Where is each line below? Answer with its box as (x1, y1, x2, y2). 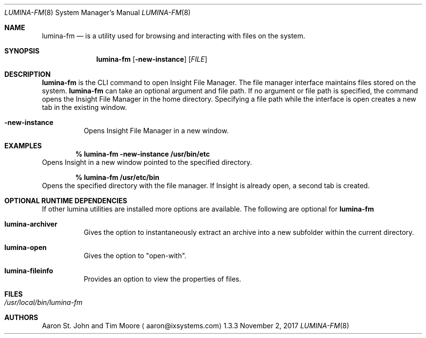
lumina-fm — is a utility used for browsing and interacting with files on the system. (42, 32, 306, 40)
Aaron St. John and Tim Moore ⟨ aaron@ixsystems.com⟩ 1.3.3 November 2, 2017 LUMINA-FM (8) (42, 321, 349, 330)
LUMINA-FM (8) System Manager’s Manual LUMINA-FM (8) (4, 8, 191, 17)
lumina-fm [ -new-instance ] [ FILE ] (96, 55, 207, 63)
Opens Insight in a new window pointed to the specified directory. (42, 158, 252, 166)
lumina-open (4, 243, 47, 251)
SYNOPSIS (4, 47, 40, 55)
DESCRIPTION (4, 70, 51, 78)
